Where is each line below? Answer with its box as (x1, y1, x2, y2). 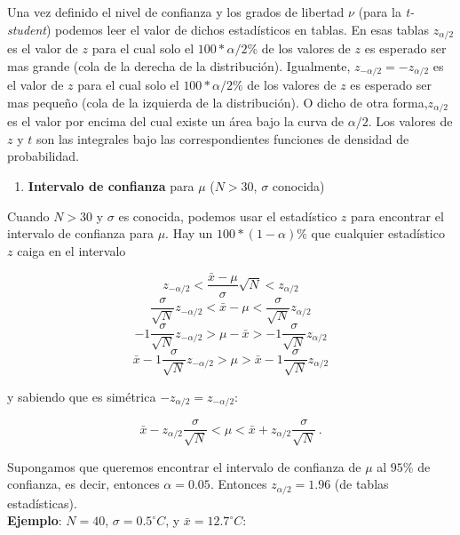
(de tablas (334, 475, 389, 493)
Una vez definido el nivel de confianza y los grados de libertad (7, 3, 345, 20)
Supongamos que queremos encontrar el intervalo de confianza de (7, 457, 361, 475)
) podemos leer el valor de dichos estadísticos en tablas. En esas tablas (46, 20, 430, 38)
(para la (358, 3, 401, 20)
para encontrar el (351, 206, 444, 225)
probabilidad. (7, 147, 79, 165)
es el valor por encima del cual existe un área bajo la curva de (7, 112, 345, 131)
